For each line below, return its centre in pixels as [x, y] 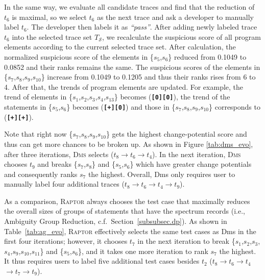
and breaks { [57, 164]
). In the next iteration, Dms [197, 154]
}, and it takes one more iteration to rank [143, 251]
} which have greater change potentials [191, 164]
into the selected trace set [52, 36]
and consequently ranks [41, 174]
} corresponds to [235, 107]
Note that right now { [39, 134]
